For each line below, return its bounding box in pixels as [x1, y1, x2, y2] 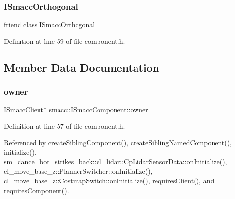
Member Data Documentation [4, 60, 159, 75]
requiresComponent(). [4, 185, 69, 195]
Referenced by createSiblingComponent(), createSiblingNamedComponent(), [4, 137, 232, 147]
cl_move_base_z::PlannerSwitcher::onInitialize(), [4, 166, 153, 176]
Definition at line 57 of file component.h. [4, 121, 125, 131]
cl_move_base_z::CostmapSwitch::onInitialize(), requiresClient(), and [4, 175, 215, 185]
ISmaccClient [4, 104, 43, 115]
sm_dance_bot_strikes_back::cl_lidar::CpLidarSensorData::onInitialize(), [4, 156, 227, 166]
